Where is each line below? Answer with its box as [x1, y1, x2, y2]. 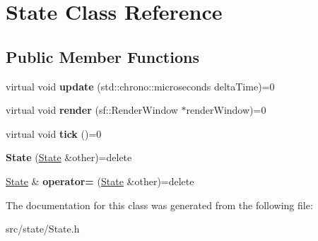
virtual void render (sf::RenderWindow [6, 102, 178, 117]
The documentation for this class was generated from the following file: [6, 197, 313, 212]
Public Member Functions [6, 45, 199, 67]
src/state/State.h [6, 221, 80, 236]
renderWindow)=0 [186, 102, 266, 117]
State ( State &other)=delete [6, 150, 132, 165]
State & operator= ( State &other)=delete [6, 173, 194, 188]
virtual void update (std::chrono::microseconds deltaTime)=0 [6, 78, 275, 93]
